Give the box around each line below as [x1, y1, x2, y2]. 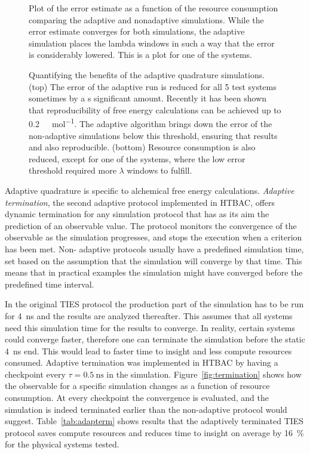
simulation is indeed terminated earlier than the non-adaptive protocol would [5, 403, 287, 415]
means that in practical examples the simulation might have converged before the [5, 266, 303, 279]
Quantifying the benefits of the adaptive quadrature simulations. [29, 68, 265, 81]
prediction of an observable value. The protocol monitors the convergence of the [5, 219, 297, 231]
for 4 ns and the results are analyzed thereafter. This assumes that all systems [5, 309, 293, 322]
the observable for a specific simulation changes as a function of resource [5, 379, 270, 392]
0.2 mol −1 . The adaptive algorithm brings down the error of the [29, 116, 272, 129]
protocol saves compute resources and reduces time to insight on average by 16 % [5, 426, 304, 438]
